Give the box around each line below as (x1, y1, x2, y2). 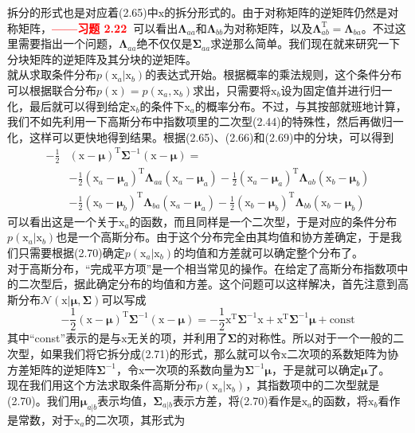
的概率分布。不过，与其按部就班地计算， (194, 97, 407, 114)
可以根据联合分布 (7, 81, 96, 98)
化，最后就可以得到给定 (7, 97, 130, 114)
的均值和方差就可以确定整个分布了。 (173, 244, 363, 260)
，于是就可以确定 (271, 361, 361, 377)
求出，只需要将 (193, 81, 272, 98)
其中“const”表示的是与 (7, 330, 122, 346)
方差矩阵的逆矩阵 (7, 361, 96, 377)
